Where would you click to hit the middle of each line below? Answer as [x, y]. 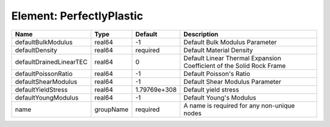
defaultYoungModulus [47, 97]
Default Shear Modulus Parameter [232, 81]
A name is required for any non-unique [239, 105]
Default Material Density [218, 50]
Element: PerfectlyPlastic [77, 16]
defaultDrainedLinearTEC [51, 62]
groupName [112, 109]
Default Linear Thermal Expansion [232, 58]
